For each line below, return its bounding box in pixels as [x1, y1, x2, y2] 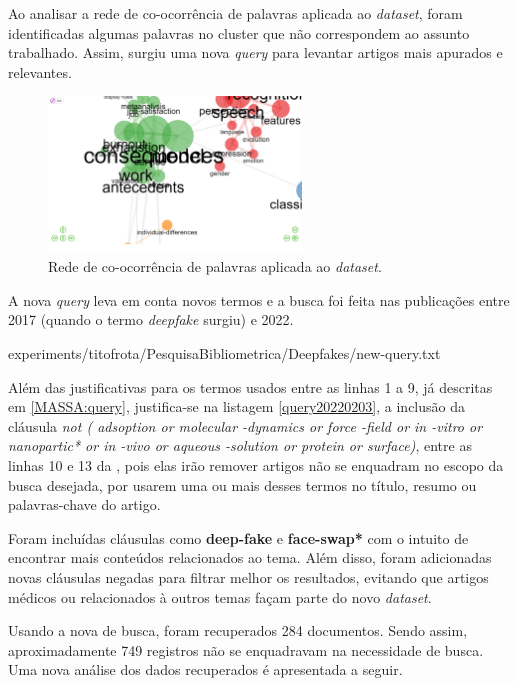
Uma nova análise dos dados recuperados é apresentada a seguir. [8, 659, 403, 680]
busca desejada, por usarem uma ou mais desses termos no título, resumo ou [8, 474, 477, 495]
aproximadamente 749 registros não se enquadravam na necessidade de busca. [8, 639, 484, 660]
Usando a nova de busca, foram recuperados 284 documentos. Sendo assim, [8, 620, 468, 641]
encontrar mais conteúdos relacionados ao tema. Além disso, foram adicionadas [8, 547, 492, 568]
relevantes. [8, 61, 72, 82]
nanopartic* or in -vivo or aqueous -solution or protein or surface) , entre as [8, 435, 472, 456]
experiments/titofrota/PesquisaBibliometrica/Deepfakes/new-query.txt [8, 343, 441, 363]
